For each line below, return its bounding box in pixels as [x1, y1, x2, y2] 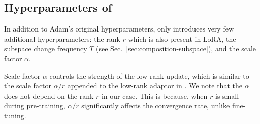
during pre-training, [4, 100, 66, 111]
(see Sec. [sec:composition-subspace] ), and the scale [96, 43, 256, 54]
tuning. [4, 110, 26, 120]
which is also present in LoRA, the [128, 33, 236, 44]
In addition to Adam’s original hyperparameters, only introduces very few [4, 23, 234, 34]
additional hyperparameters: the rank [4, 33, 120, 44]
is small [215, 90, 239, 101]
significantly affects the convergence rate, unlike [81, 100, 230, 111]
